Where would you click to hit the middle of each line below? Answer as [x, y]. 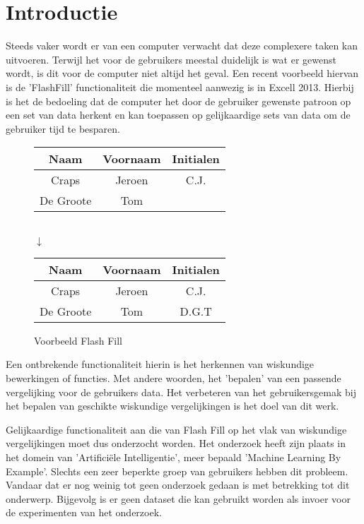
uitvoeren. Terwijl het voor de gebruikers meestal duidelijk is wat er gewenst [171, 59]
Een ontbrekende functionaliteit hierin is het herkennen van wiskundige [160, 364]
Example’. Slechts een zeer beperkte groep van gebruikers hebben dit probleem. [177, 471]
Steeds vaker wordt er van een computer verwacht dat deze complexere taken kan [182, 46]
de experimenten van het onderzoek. [84, 512]
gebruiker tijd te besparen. [63, 128]
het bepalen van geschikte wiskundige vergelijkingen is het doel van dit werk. [172, 406]
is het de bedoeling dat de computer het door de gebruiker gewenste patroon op [178, 101]
